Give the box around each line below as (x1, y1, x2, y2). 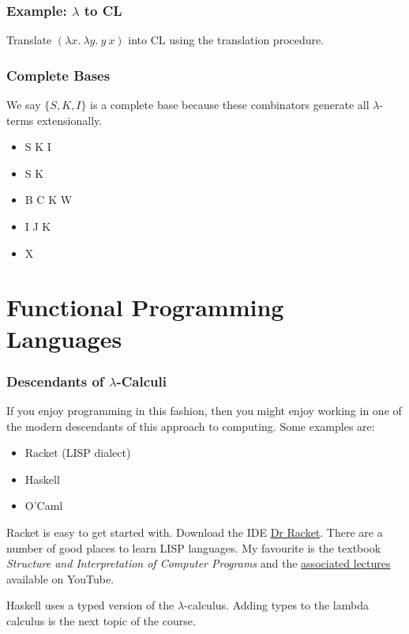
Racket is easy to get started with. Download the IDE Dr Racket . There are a (6, 523, 383, 540)
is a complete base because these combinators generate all (90, 96, 370, 113)
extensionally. (36, 111, 103, 128)
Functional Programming (6, 291, 284, 323)
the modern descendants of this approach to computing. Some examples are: (6, 417, 375, 434)
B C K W (24, 191, 73, 208)
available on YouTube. (6, 570, 114, 587)
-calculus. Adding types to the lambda (184, 597, 369, 613)
